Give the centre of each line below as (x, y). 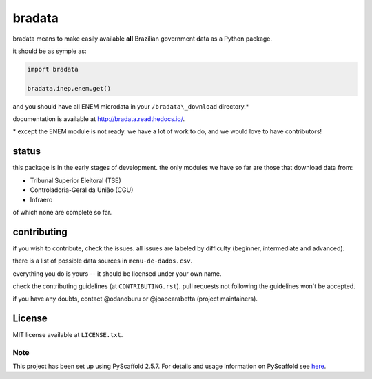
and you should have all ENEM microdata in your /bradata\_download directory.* (131, 106)
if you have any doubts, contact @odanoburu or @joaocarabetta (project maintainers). (135, 299)
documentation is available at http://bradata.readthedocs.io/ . (99, 119)
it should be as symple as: (50, 51)
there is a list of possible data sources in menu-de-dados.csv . (103, 261)
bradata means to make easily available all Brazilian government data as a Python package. (142, 39)
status (27, 151)
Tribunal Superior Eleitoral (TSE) (76, 180)
